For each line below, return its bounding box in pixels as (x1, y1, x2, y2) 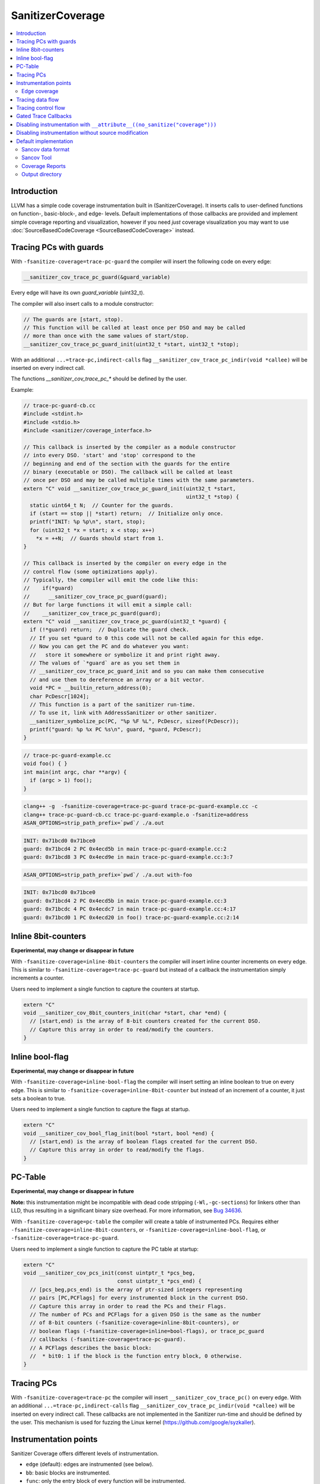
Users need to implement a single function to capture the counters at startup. (11, 985, 200, 992)
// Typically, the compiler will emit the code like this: (23, 576, 199, 584)
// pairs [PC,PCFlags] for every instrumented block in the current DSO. (30, 1295, 249, 1301)
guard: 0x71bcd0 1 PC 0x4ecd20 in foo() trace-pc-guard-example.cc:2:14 (23, 914, 239, 921)
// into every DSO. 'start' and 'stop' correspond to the (23, 452, 196, 459)
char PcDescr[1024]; (30, 693, 89, 700)
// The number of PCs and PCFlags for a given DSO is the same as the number (30, 1311, 261, 1318)
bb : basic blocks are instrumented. (25, 1469, 111, 1476)
